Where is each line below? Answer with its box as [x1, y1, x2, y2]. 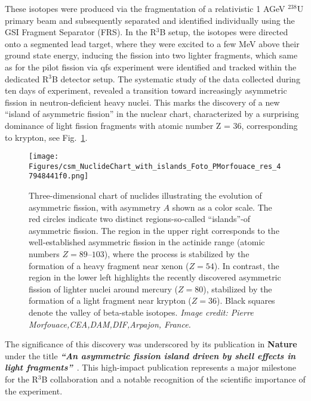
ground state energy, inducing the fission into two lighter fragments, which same [5, 49, 298, 61]
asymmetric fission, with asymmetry [29, 200, 161, 213]
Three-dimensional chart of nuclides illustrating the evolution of [29, 189, 262, 202]
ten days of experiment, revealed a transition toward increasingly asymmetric [5, 84, 287, 97]
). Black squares [217, 294, 275, 307]
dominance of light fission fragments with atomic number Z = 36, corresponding [5, 119, 298, 131]
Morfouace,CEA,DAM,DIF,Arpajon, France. [29, 317, 191, 330]
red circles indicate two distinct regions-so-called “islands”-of [29, 212, 251, 225]
